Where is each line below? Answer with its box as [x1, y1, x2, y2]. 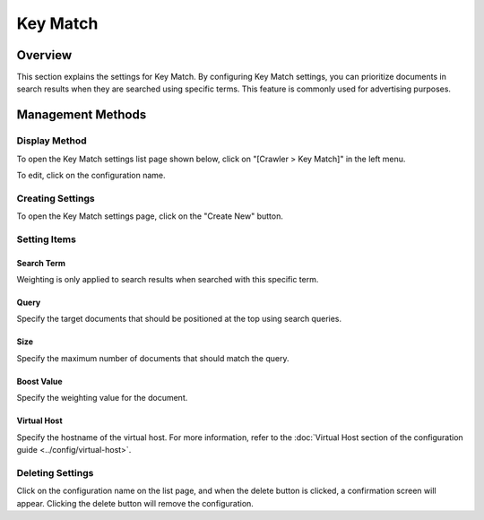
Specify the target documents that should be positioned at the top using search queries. [16, 314, 342, 325]
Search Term [16, 257, 66, 268]
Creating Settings [16, 192, 95, 204]
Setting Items [16, 233, 76, 246]
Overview [16, 48, 73, 63]
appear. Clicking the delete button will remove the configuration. [16, 498, 255, 508]
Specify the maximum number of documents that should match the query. [16, 352, 290, 363]
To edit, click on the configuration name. [16, 170, 166, 180]
